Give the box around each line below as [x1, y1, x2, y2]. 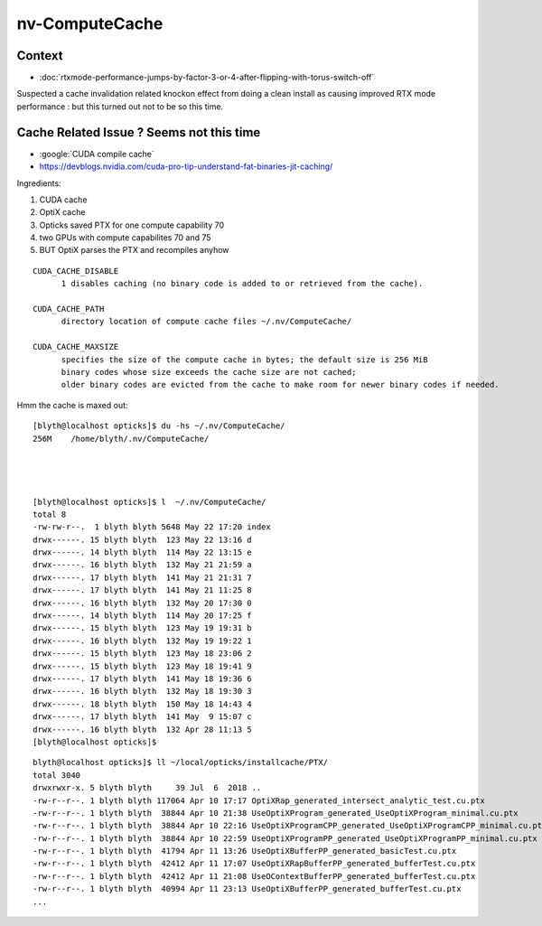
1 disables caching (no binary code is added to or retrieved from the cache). [61, 278, 424, 289]
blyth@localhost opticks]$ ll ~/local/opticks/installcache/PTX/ [33, 757, 329, 768]
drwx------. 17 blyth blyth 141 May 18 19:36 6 [33, 673, 252, 684]
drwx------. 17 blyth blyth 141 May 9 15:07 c [33, 712, 252, 722]
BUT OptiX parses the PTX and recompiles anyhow [39, 245, 229, 256]
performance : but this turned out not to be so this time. [16, 100, 224, 112]
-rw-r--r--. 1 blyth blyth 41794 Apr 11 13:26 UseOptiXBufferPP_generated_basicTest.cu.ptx [33, 846, 457, 856]
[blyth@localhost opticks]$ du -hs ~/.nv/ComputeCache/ [33, 421, 285, 431]
